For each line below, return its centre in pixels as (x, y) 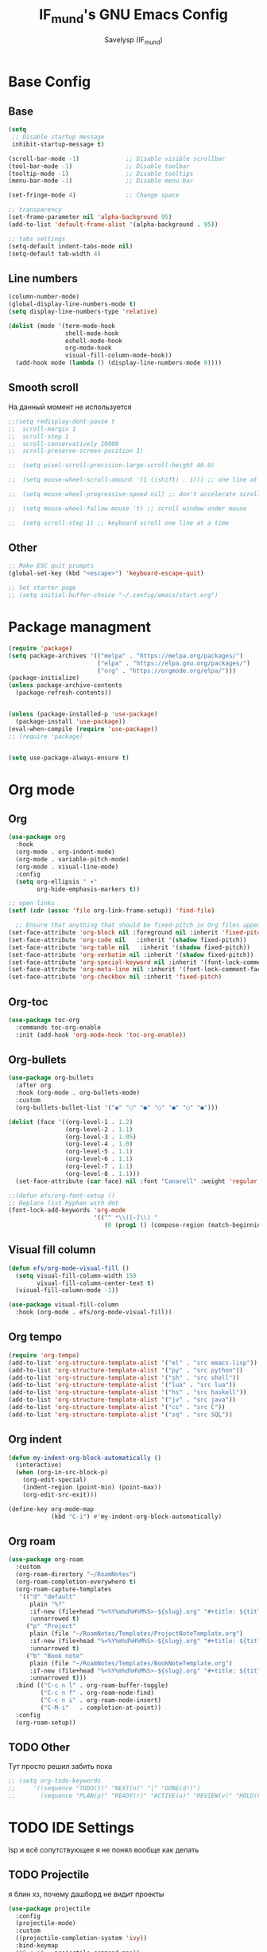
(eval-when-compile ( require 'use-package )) (83, 729)
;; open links (32, 904)
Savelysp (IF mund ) (133, 40)
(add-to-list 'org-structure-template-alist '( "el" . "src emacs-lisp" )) (133, 1363)
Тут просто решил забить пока (60, 1767)
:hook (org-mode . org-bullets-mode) (78, 1093)
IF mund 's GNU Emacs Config (133, 16)
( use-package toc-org (44, 1020)
